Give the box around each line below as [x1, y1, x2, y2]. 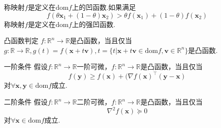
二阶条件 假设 [4, 97, 48, 107]
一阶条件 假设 [4, 61, 48, 72]
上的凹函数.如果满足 [72, 2, 136, 12]
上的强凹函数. [72, 19, 116, 29]
